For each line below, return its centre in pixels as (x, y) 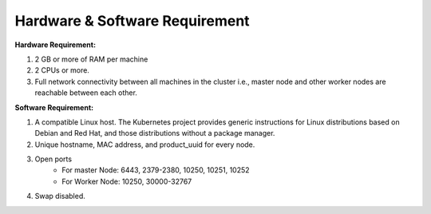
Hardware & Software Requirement (132, 21)
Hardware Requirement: (55, 45)
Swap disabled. (60, 196)
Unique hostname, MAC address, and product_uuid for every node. (145, 145)
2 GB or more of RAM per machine (91, 59)
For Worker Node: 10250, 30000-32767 (127, 181)
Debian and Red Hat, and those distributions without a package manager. (155, 133)
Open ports (53, 159)
